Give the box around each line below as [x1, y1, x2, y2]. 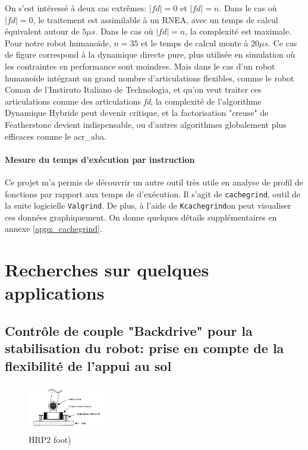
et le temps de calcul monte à [141, 36, 249, 49]
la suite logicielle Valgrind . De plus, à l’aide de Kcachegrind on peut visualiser [5, 199, 291, 212]
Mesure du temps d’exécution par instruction [5, 153, 195, 165]
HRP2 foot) [29, 433, 71, 445]
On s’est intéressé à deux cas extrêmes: [5, 2, 147, 14]
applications [5, 281, 105, 305]
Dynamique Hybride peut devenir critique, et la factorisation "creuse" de [5, 106, 269, 119]
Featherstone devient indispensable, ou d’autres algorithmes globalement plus [5, 118, 287, 130]
